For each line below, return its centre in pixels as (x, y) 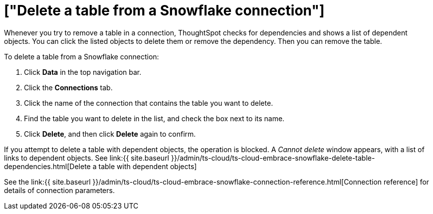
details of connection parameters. (59, 190)
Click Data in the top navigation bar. (83, 72)
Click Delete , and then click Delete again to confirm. (110, 134)
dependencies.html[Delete (47, 166)
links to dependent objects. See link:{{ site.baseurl (87, 158)
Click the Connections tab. (68, 87)
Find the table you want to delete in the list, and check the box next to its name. (154, 118)
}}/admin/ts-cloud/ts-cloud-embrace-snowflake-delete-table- (273, 158)
